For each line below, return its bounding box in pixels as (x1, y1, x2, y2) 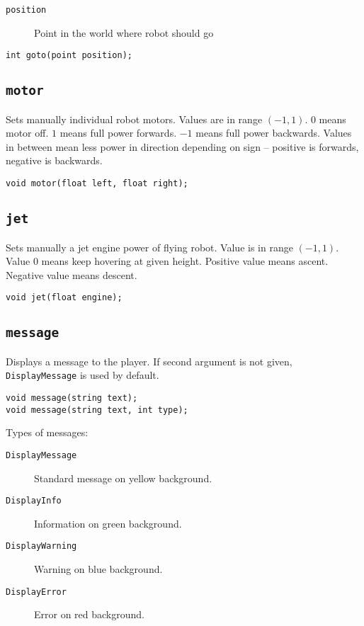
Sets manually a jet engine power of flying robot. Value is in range (6, 239, 293, 254)
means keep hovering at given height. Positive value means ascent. (41, 254, 329, 268)
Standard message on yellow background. (34, 470, 212, 485)
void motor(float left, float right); (6, 178, 188, 189)
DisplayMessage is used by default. (6, 368, 159, 382)
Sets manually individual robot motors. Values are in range (6, 111, 263, 126)
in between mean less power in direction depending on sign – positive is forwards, (6, 139, 359, 154)
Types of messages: (6, 425, 89, 440)
